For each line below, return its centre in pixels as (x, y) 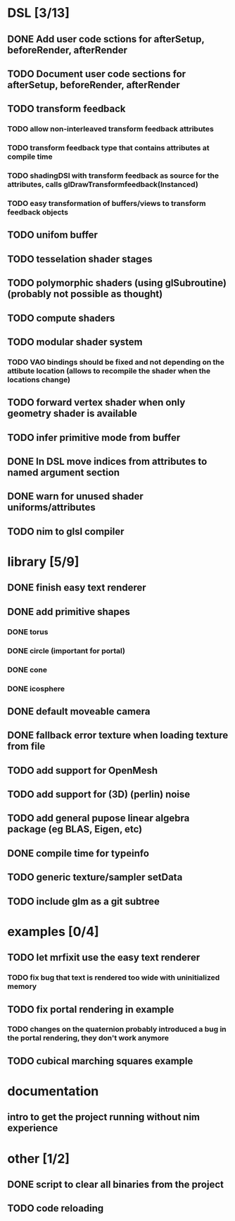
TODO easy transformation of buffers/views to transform (107, 204)
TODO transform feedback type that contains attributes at (108, 148)
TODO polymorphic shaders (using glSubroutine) (117, 283)
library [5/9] (43, 562)
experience (33, 1128)
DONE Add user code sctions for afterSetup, (106, 39)
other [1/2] (39, 1159)
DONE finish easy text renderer (77, 588)
